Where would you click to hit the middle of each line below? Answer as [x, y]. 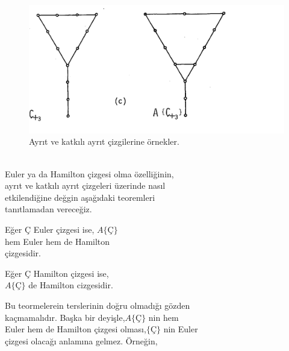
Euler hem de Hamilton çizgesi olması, [76, 329]
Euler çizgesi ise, [64, 229]
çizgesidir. [23, 253]
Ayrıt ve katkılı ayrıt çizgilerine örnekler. [104, 141]
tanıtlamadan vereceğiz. [48, 209]
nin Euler [181, 329]
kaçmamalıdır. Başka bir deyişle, [65, 317]
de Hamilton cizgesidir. [71, 285]
